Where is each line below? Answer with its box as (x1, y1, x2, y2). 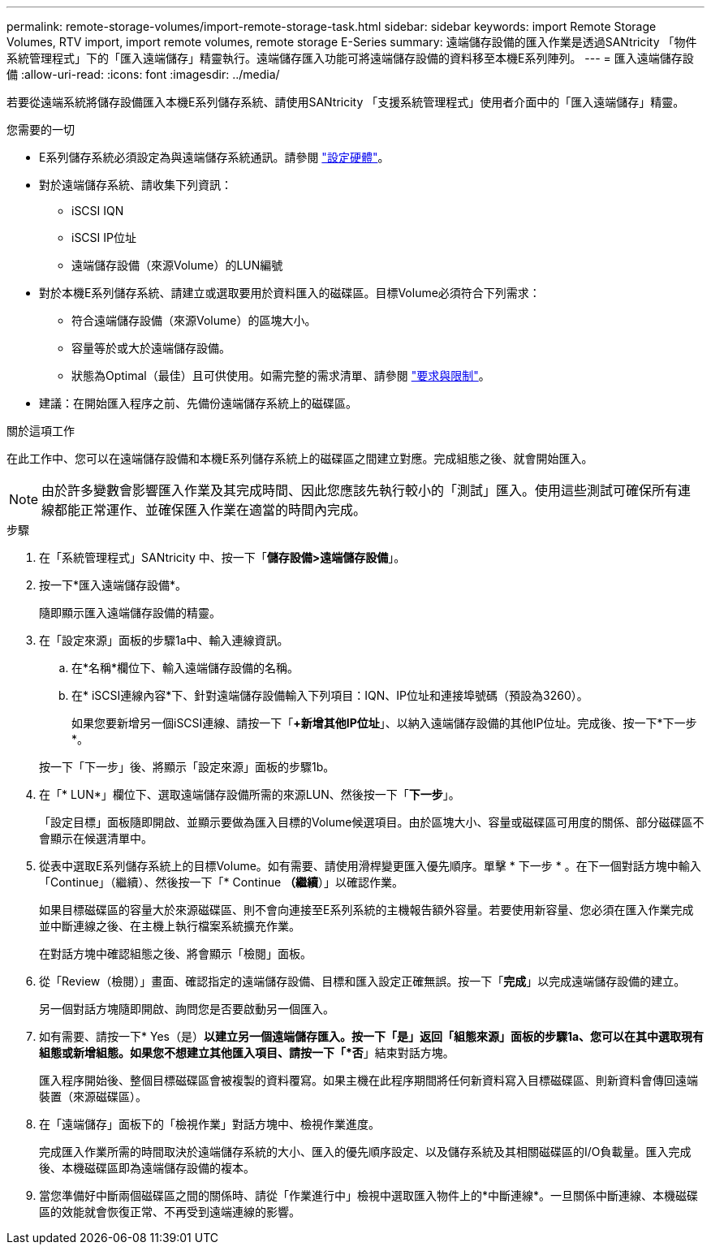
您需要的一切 (6, 123, 75, 136)
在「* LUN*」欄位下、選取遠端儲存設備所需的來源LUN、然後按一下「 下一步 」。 (39, 787, 460, 801)
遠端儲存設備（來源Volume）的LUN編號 (71, 258, 283, 272)
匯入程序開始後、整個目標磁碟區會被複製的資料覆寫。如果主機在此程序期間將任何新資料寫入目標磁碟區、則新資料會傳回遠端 (39, 1073, 698, 1087)
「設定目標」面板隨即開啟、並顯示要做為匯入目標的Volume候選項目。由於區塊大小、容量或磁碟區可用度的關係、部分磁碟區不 (39, 815, 705, 829)
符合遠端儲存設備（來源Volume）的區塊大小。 (71, 313, 317, 327)
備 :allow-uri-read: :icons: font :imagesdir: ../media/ (6, 67, 280, 81)
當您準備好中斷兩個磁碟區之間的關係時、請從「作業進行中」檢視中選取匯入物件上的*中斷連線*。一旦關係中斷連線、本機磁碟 (39, 1188, 699, 1202)
